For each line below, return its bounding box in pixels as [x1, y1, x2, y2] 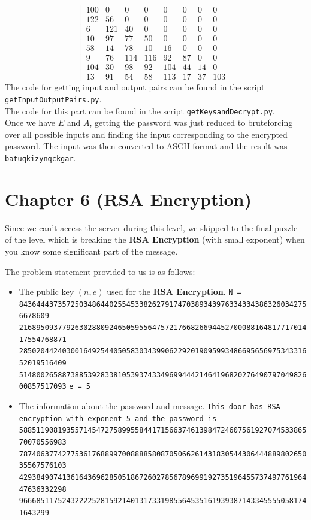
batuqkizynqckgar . [5, 151, 76, 164]
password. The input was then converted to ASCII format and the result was [5, 140, 288, 152]
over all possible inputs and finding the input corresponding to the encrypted [5, 128, 288, 140]
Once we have [5, 116, 55, 129]
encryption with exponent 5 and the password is [19, 414, 217, 423]
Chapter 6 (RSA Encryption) [5, 186, 252, 211]
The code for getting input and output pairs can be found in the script [5, 81, 265, 93]
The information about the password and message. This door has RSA [19, 400, 280, 412]
